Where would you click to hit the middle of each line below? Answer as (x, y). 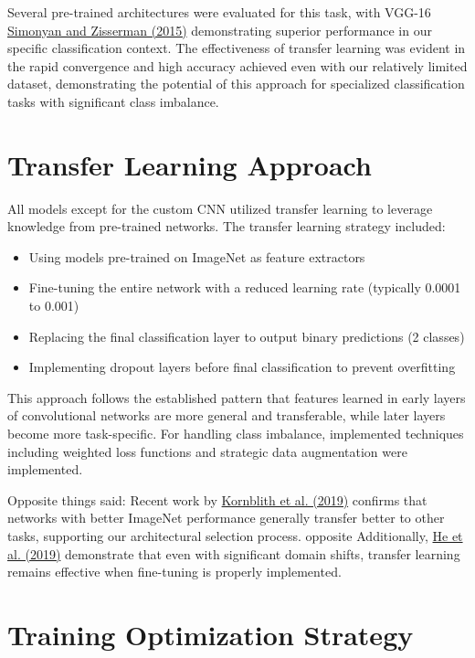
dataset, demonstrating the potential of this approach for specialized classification (236, 84)
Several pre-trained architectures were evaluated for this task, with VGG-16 (219, 12)
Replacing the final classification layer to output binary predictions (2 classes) (247, 336)
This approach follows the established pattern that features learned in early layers (237, 397)
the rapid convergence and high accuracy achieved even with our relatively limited (237, 65)
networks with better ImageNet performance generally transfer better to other (226, 518)
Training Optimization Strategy (211, 634)
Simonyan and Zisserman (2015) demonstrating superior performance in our (220, 30)
